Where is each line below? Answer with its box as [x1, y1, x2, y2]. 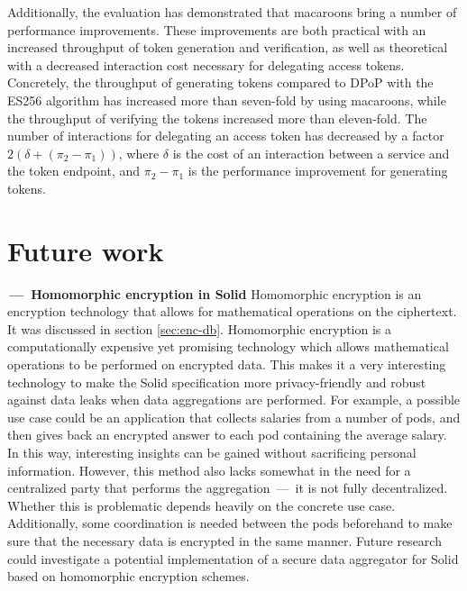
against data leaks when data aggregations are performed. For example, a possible [7, 390, 461, 409]
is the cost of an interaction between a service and [172, 143, 450, 162]
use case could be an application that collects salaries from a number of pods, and [7, 407, 461, 426]
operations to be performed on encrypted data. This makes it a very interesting [7, 355, 446, 374]
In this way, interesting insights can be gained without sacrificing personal [7, 443, 417, 461]
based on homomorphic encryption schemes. [7, 567, 250, 586]
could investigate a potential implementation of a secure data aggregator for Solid [7, 549, 459, 568]
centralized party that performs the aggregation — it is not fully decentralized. [7, 478, 448, 497]
